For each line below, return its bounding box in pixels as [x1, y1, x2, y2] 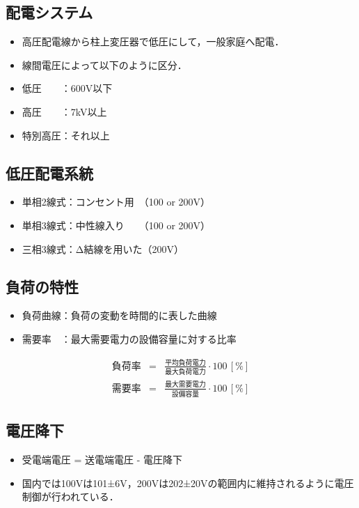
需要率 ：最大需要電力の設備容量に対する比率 [22, 331, 237, 346]
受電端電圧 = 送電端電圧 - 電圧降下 [22, 452, 182, 467]
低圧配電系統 [6, 162, 93, 183]
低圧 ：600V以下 [22, 81, 113, 95]
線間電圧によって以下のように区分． [22, 57, 187, 72]
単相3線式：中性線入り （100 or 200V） [22, 217, 211, 232]
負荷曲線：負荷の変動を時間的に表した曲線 [22, 308, 217, 323]
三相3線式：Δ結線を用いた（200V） [22, 241, 184, 256]
